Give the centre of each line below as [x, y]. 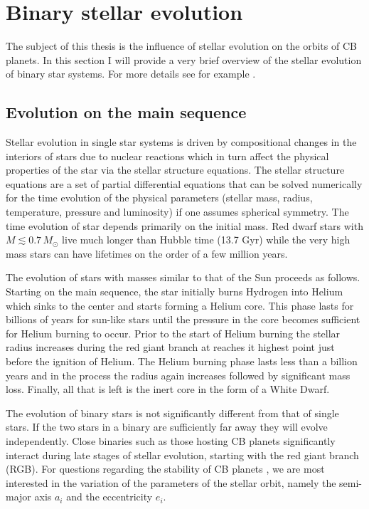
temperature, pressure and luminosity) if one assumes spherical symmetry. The [177, 212]
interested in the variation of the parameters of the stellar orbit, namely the [171, 482]
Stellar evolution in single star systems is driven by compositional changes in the [181, 142]
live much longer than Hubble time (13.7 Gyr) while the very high [206, 240]
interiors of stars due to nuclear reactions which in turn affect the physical [167, 156]
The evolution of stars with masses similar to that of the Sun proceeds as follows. [183, 277]
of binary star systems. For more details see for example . [131, 74]
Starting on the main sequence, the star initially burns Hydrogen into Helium [175, 292]
